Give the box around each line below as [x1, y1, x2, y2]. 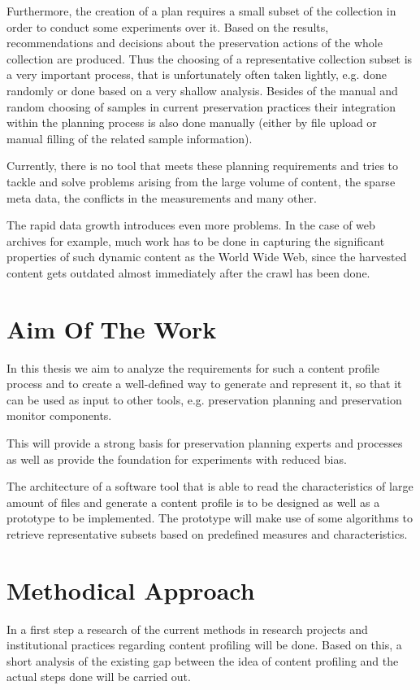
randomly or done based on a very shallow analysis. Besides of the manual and [6, 81, 398, 98]
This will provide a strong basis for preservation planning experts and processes [6, 435, 403, 451]
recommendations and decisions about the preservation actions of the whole [6, 34, 383, 51]
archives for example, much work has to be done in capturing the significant [6, 232, 385, 249]
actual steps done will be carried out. [6, 668, 191, 685]
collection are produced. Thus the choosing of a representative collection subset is [6, 50, 413, 67]
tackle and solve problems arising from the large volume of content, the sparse [6, 172, 396, 190]
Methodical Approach [6, 573, 255, 606]
